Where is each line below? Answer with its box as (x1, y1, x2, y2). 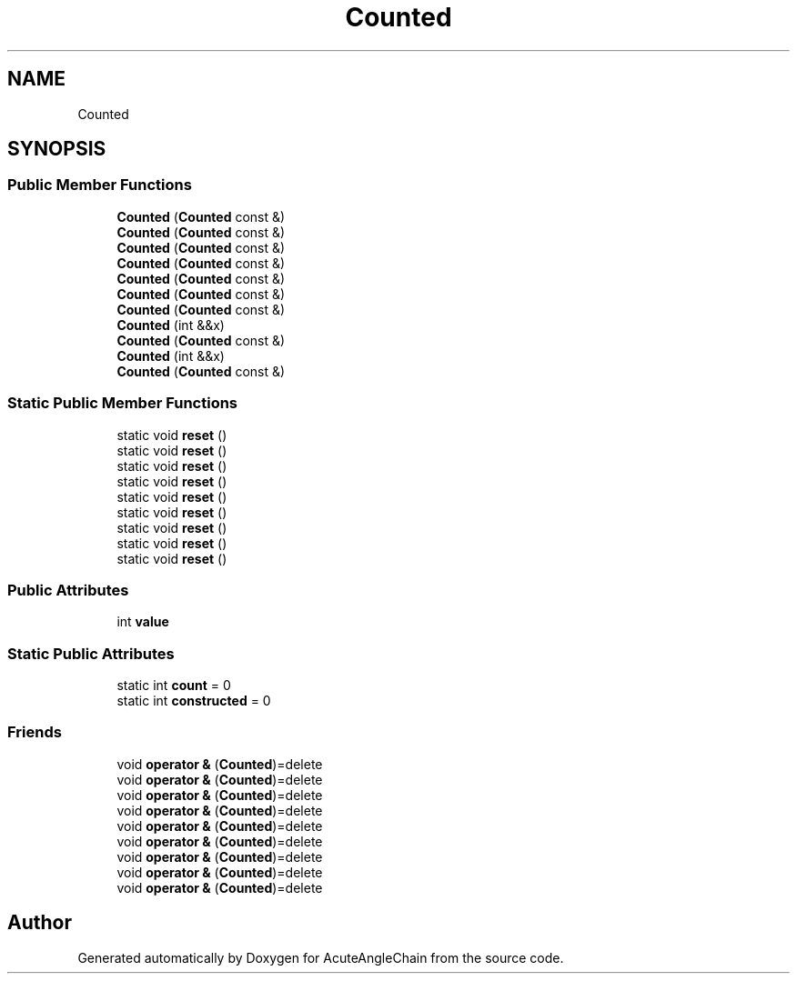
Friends (7, 723, 62, 742)
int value (116, 614, 169, 630)
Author (7, 911, 72, 935)
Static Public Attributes (7, 644, 175, 663)
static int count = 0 (116, 677, 231, 694)
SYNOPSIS (7, 137, 106, 161)
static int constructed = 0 (116, 693, 271, 709)
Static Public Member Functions (7, 394, 238, 413)
